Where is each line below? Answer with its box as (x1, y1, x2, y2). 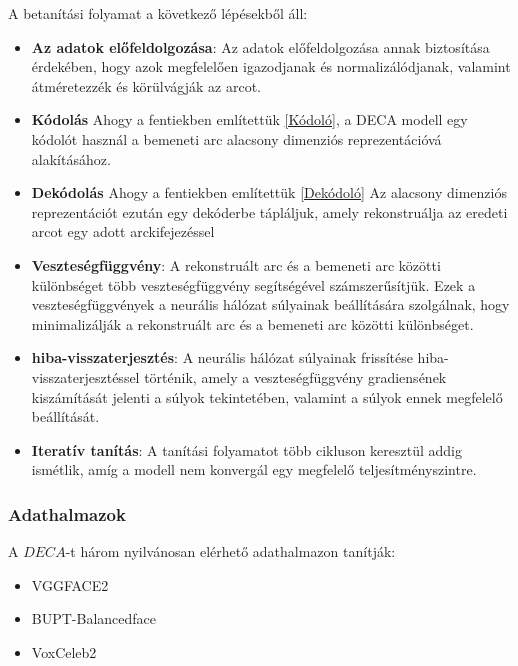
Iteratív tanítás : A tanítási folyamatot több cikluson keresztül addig (31, 439, 462, 460)
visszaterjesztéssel (31, 366, 140, 387)
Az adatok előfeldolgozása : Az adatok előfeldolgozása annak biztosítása (31, 36, 490, 57)
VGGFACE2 (31, 574, 109, 595)
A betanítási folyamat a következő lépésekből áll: (8, 3, 308, 23)
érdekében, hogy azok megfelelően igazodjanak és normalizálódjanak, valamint (31, 56, 511, 77)
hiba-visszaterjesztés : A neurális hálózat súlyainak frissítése (31, 347, 413, 368)
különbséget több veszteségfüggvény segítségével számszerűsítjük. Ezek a (31, 274, 476, 295)
